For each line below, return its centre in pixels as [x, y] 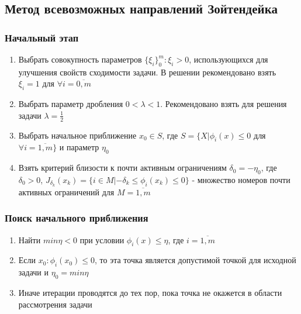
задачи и [34, 272]
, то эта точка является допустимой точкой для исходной [196, 260]
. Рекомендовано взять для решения [224, 104]
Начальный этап [42, 37]
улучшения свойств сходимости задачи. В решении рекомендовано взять [147, 72]
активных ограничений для [66, 191]
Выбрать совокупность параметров [80, 59]
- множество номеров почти [241, 180]
